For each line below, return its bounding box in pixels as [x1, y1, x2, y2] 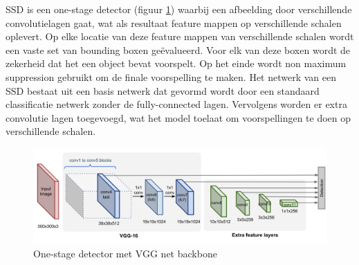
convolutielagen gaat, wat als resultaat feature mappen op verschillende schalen [6, 15, 342, 30]
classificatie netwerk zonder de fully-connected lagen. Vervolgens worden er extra [6, 97, 347, 111]
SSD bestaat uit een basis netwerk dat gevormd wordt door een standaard [6, 83, 320, 98]
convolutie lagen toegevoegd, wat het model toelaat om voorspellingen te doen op [6, 110, 351, 125]
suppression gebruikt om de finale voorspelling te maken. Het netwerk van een [6, 69, 337, 84]
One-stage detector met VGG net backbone [33, 246, 217, 260]
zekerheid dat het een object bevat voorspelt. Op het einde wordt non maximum [6, 56, 347, 71]
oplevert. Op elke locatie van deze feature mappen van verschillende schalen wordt [6, 29, 354, 44]
